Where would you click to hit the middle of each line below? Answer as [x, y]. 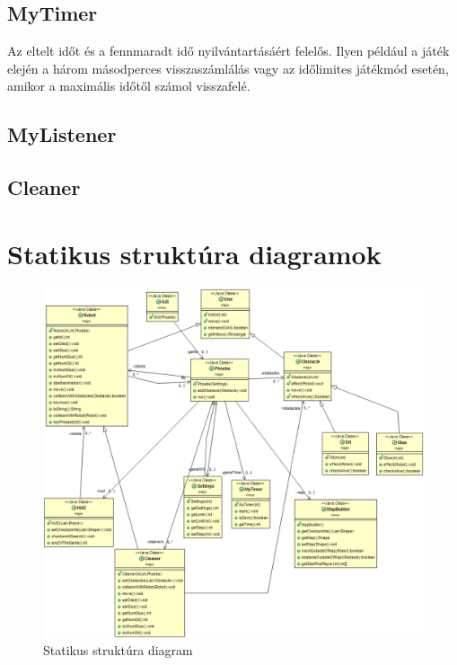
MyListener [62, 134]
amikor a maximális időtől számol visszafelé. [129, 86]
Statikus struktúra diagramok [194, 253]
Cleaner [44, 187]
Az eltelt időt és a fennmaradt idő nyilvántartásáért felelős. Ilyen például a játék [228, 51]
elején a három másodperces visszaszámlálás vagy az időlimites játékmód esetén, [228, 68]
